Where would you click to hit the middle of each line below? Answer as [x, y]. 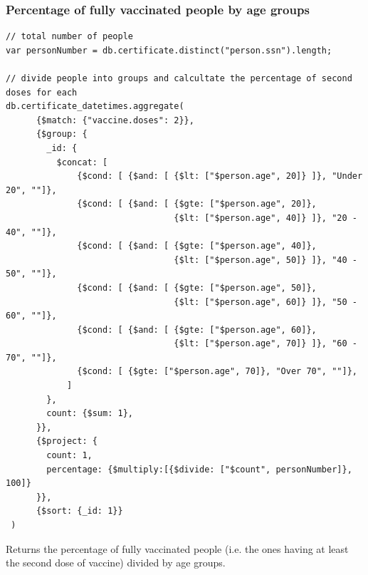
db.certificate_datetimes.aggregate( [95, 107]
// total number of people [69, 37]
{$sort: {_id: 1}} [79, 511]
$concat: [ [82, 162]
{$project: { [67, 441]
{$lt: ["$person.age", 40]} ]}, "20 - [266, 218]
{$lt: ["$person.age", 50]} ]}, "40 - [266, 260]
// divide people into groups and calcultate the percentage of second [179, 78]
